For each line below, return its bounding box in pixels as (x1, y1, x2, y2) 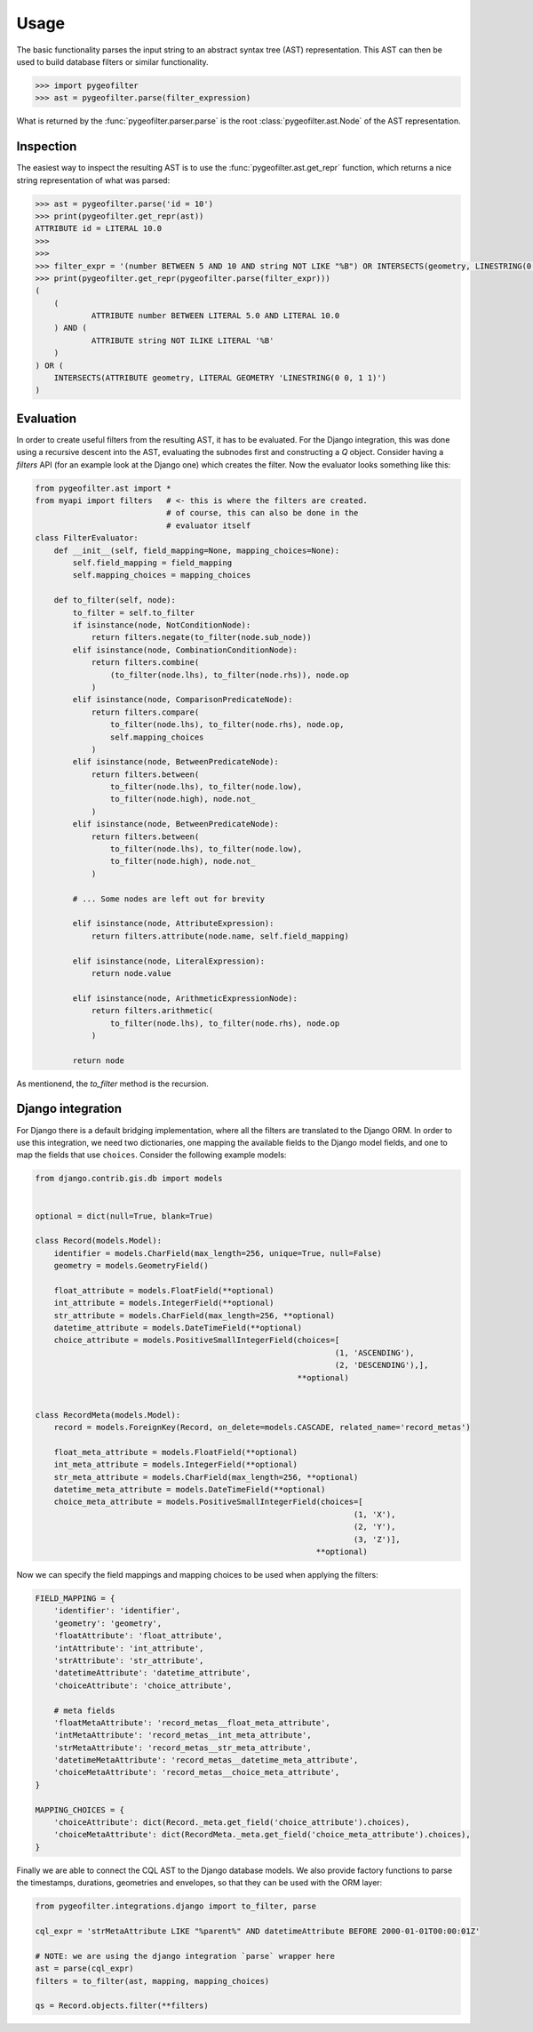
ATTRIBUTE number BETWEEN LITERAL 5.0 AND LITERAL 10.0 (91, 311, 340, 321)
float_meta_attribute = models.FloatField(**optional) (53, 1447, 298, 1457)
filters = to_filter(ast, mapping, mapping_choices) (35, 1976, 270, 1986)
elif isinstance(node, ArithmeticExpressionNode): (72, 993, 298, 1004)
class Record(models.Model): (35, 1236, 163, 1246)
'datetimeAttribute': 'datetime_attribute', (53, 1668, 251, 1678)
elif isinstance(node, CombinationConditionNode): (72, 644, 298, 655)
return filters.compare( (91, 707, 200, 717)
